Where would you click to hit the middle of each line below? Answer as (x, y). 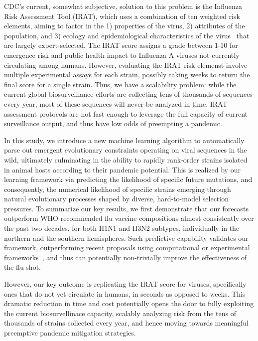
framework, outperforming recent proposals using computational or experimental (127, 248)
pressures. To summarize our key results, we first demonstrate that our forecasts (127, 208)
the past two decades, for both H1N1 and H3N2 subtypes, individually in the (122, 228)
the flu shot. (22, 267)
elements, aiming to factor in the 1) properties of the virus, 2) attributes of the (125, 26)
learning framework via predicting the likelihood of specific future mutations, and (128, 179)
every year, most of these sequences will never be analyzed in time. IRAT (116, 103)
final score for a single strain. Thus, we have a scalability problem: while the (120, 84)
